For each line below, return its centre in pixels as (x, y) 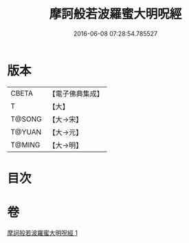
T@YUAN (26, 131)
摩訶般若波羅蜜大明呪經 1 (42, 233)
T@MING (25, 145)
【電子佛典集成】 (76, 94)
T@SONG (26, 119)
